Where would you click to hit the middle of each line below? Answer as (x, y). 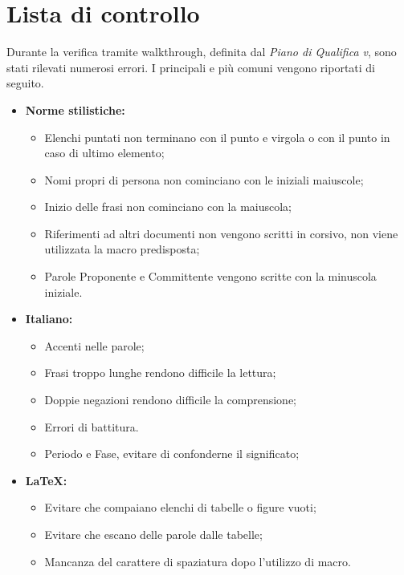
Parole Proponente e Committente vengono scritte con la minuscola (210, 276)
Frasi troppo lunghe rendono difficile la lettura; (160, 373)
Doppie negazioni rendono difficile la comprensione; (171, 400)
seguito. (25, 83)
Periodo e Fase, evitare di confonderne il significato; (172, 454)
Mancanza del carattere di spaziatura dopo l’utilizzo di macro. (198, 561)
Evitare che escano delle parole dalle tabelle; (153, 534)
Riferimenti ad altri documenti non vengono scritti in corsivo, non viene (221, 233)
